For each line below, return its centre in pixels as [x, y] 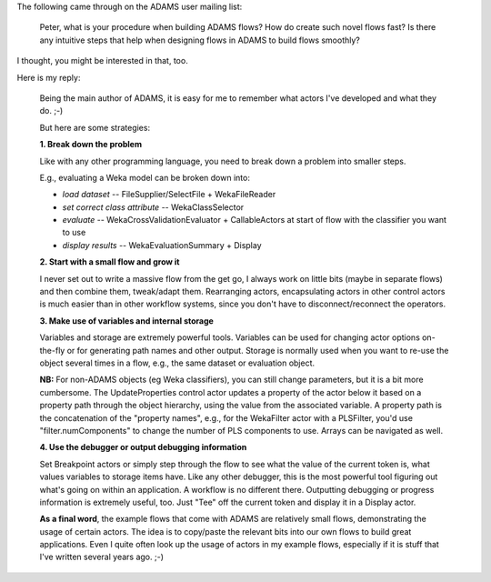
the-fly [52, 350]
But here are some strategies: [95, 127]
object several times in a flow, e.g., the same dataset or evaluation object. [177, 363]
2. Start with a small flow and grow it [110, 262]
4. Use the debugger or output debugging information [143, 447]
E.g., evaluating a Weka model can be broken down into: [145, 177]
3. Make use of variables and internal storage [126, 321]
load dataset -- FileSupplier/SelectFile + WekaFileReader [169, 195]
